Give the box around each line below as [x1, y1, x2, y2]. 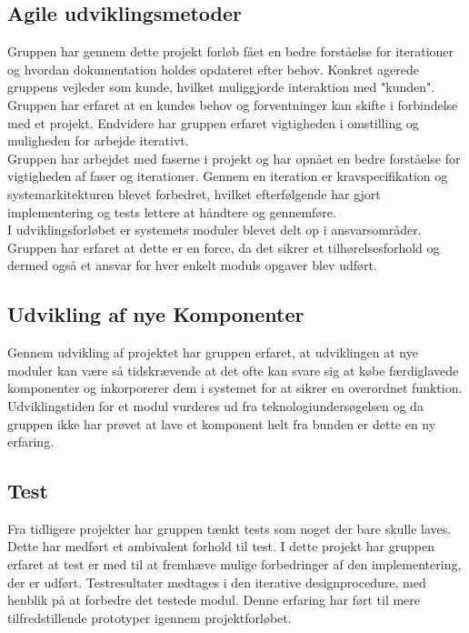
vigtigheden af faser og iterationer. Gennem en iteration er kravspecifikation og [7, 166, 448, 186]
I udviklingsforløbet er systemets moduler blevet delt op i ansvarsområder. [7, 220, 422, 239]
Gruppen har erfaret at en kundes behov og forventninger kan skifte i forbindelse [7, 95, 458, 114]
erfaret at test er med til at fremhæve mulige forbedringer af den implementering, [7, 555, 462, 574]
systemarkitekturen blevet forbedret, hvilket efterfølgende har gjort [7, 184, 381, 203]
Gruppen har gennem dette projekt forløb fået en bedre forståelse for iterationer [7, 42, 454, 61]
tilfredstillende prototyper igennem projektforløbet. [7, 608, 292, 627]
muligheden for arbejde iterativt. [7, 131, 189, 150]
